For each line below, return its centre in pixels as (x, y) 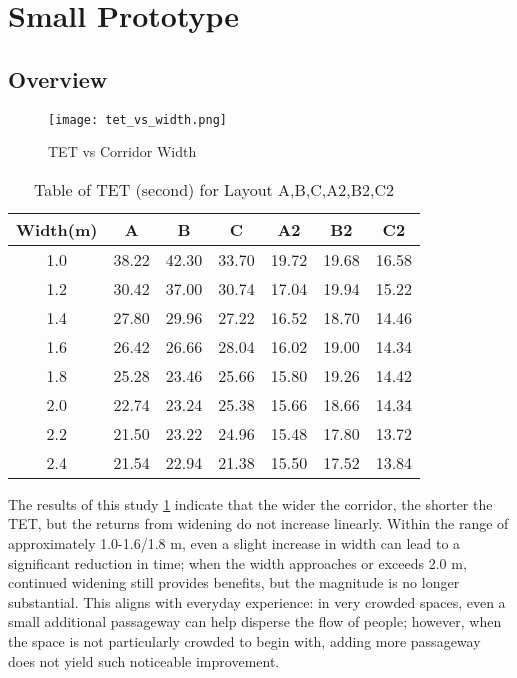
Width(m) (57, 229)
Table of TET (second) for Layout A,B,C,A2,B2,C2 (214, 189)
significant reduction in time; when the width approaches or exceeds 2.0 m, (237, 562)
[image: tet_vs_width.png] (137, 119)
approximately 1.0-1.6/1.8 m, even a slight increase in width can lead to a (234, 543)
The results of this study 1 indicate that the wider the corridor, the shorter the (250, 503)
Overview (58, 78)
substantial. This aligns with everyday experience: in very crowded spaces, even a (257, 601)
